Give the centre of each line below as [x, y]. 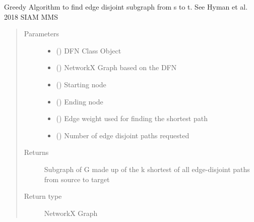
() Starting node [81, 84]
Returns [36, 152]
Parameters [41, 34]
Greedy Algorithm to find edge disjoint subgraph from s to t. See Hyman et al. [126, 7]
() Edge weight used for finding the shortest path [132, 118]
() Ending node [80, 101]
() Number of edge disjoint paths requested [123, 135]
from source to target [77, 179]
